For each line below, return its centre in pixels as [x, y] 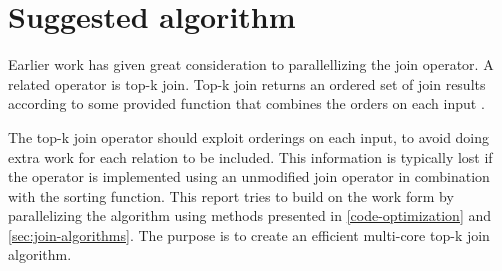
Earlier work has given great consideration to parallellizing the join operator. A [251, 64]
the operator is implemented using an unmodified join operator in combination [249, 176]
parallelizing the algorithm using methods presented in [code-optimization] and [250, 215]
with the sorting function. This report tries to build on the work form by [231, 195]
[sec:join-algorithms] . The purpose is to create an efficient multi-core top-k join [249, 234]
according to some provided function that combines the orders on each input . [246, 103]
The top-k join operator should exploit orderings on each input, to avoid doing [249, 136]
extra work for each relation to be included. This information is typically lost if [250, 156]
